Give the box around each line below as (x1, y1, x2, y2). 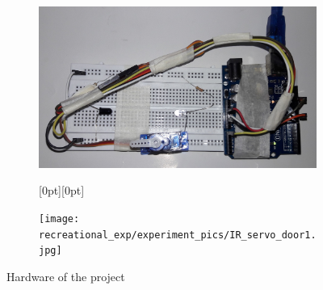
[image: (39, 213, 80, 225)
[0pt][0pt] (39, 182, 85, 199)
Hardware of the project (6, 268, 125, 285)
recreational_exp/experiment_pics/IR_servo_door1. (39, 229, 317, 241)
